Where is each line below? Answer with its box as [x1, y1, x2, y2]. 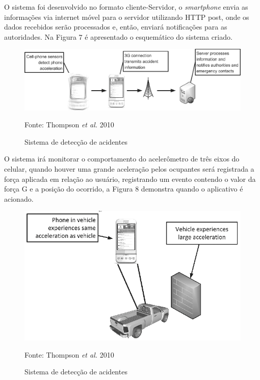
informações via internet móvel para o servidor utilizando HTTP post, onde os [4, 11, 249, 22]
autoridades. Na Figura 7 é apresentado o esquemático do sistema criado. [4, 31, 232, 42]
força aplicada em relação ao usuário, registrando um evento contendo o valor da [4, 173, 256, 184]
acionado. [4, 193, 34, 204]
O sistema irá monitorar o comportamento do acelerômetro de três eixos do [4, 153, 240, 164]
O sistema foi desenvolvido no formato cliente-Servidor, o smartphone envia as [4, 2, 248, 12]
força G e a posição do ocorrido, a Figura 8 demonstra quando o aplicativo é [4, 183, 243, 194]
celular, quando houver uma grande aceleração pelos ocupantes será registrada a [4, 164, 254, 174]
